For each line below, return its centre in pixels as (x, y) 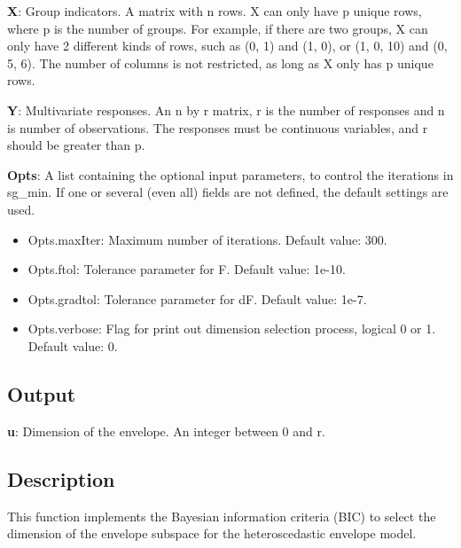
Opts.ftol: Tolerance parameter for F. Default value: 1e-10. (187, 269)
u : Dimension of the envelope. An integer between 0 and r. (166, 431)
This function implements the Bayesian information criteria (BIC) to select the (222, 516)
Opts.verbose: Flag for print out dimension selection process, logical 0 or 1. (232, 329)
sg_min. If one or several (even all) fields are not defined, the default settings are (228, 192)
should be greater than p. (76, 145)
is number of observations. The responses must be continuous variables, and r (218, 127)
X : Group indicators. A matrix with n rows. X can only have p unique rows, (215, 11)
